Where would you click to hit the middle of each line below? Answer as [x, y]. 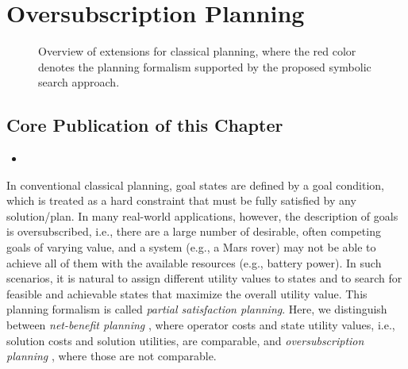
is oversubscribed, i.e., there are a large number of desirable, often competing [194, 231]
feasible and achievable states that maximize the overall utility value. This [187, 293]
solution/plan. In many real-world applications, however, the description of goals [202, 215]
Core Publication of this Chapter [145, 125]
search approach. [79, 82]
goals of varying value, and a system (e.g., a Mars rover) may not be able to [191, 247]
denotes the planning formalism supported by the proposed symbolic [205, 66]
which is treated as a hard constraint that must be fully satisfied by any [181, 200]
